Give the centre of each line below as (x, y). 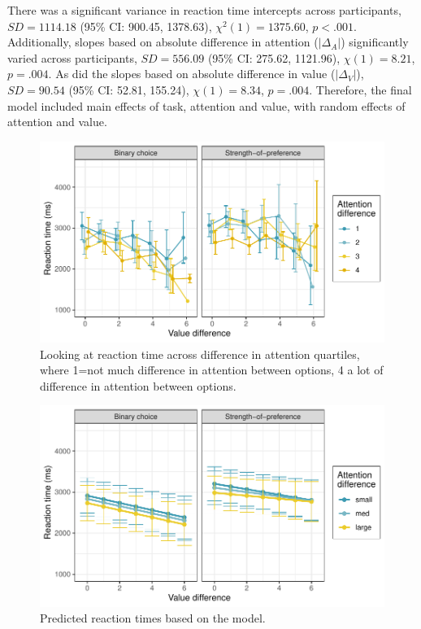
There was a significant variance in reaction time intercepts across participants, (204, 10)
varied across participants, (72, 57)
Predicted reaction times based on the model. (153, 618)
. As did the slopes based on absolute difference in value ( (192, 74)
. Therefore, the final (360, 89)
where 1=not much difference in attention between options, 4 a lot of (212, 370)
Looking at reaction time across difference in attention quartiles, (200, 354)
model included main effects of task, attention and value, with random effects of (206, 105)
